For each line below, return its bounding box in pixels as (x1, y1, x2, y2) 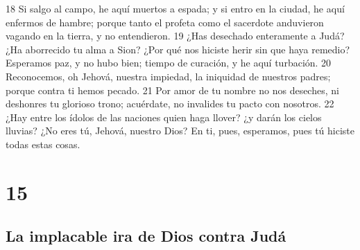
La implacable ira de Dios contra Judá (6, 225, 286, 247)
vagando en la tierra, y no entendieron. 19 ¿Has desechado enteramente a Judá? (6, 28, 345, 43)
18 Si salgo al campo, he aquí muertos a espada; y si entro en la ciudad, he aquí (6, 1, 345, 15)
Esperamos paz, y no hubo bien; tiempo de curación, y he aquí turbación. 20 (6, 55, 332, 70)
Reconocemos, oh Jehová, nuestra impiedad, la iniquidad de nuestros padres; (6, 69, 331, 83)
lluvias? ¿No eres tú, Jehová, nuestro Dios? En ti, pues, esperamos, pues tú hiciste (6, 123, 355, 138)
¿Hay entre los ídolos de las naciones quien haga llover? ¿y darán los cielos (6, 109, 322, 124)
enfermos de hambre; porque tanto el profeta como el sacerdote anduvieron (6, 15, 324, 29)
